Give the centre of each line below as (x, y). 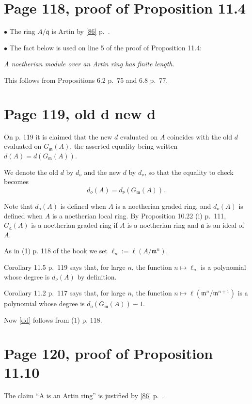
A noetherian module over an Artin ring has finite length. (89, 64)
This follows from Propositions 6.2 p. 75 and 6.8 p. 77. (86, 80)
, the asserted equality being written (124, 146)
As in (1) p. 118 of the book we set (56, 251)
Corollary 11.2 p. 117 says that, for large (65, 293)
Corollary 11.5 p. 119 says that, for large (65, 267)
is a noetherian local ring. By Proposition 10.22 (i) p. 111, (139, 215)
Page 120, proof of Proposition (109, 353)
